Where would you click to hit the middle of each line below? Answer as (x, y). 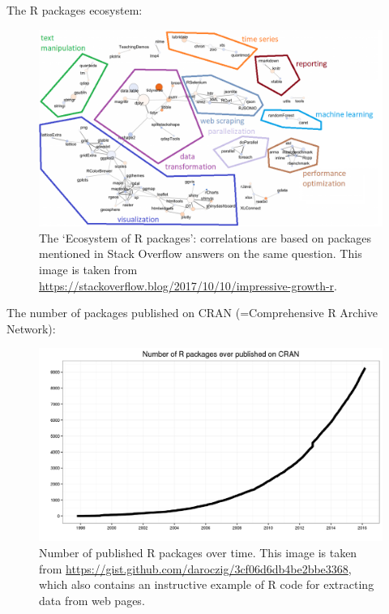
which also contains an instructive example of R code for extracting (207, 584)
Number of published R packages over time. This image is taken (198, 553)
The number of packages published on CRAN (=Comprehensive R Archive (192, 313)
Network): (31, 328)
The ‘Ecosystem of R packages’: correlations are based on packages (205, 237)
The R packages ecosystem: (75, 10)
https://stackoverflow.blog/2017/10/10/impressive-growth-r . (188, 285)
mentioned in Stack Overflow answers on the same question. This (201, 253)
